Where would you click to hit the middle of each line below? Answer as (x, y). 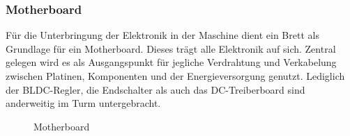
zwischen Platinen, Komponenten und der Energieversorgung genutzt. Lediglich (175, 76)
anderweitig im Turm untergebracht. (83, 103)
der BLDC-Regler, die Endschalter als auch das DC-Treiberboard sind (155, 89)
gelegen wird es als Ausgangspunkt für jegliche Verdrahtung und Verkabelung (171, 62)
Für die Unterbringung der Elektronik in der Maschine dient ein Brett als (162, 35)
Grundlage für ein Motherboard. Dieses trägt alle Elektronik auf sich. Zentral (171, 48)
